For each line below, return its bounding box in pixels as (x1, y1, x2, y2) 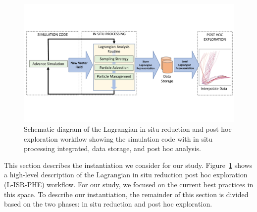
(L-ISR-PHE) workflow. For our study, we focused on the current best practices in (4, 179, 254, 190)
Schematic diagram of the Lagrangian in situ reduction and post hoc (24, 124, 232, 134)
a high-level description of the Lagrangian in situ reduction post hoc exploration (4, 169, 248, 180)
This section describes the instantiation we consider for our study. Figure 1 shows (4, 159, 253, 170)
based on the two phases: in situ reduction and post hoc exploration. (4, 199, 212, 209)
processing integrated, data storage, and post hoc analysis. (24, 143, 201, 154)
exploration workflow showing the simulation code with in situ (24, 133, 213, 144)
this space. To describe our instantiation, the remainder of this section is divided (4, 189, 249, 199)
